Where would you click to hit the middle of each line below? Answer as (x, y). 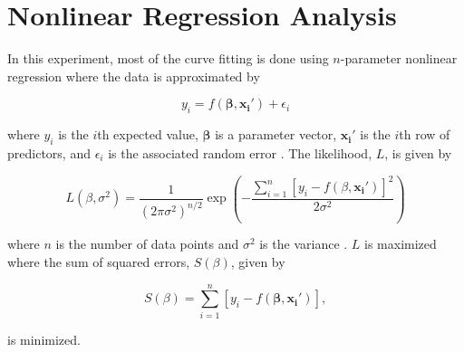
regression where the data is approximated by (134, 76)
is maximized (401, 244)
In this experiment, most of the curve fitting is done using (168, 58)
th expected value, (148, 134)
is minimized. (44, 339)
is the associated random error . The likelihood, (240, 152)
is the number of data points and (147, 244)
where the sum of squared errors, (99, 262)
